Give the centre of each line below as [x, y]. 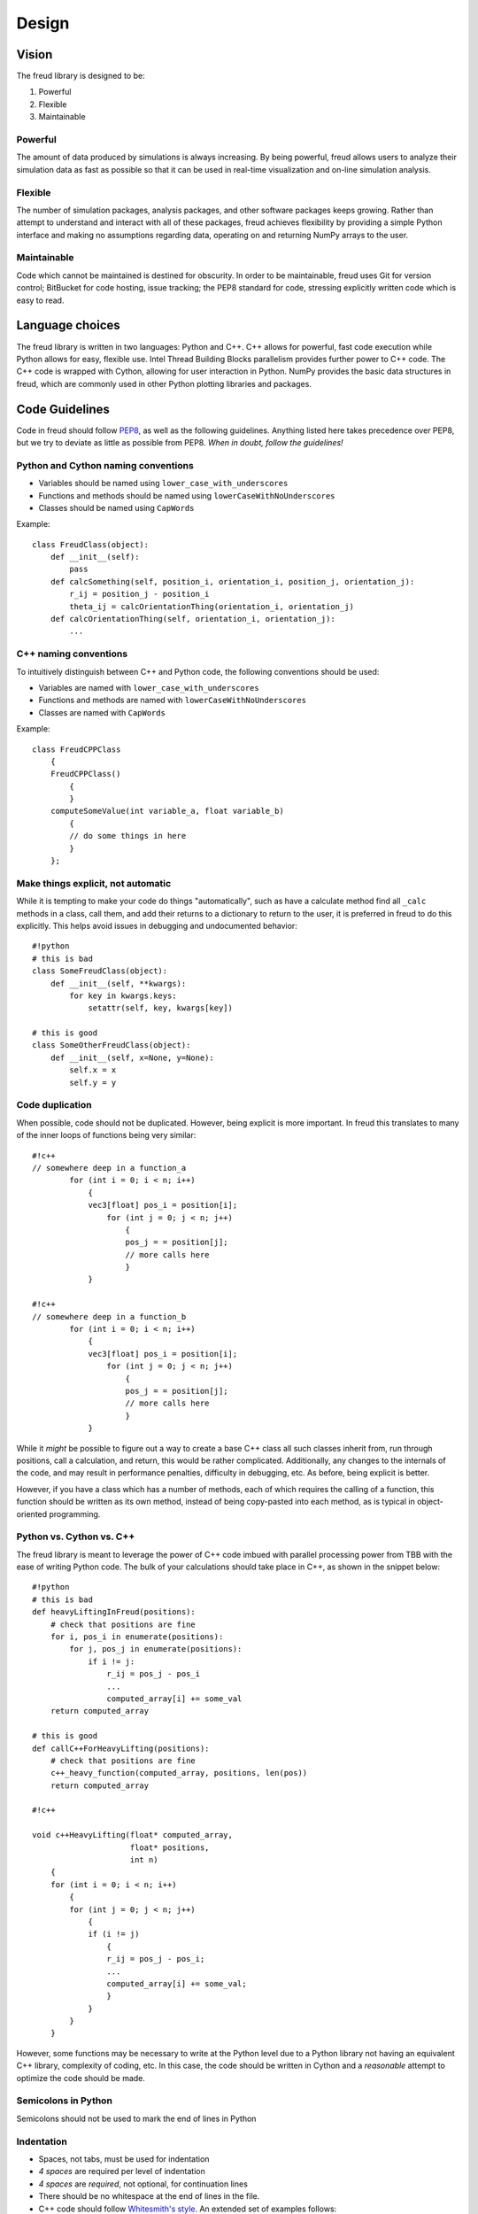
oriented [32, 1513]
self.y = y [93, 1082]
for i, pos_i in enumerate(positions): [137, 1637]
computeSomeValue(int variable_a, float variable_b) [167, 811]
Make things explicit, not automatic [94, 883]
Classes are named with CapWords [102, 712]
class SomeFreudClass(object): [100, 971]
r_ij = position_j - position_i [139, 594]
